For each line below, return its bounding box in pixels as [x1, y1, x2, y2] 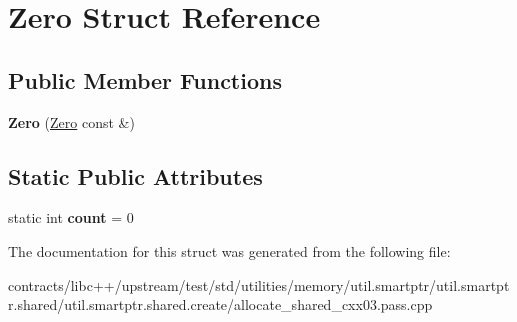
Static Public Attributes [8, 160, 263, 191]
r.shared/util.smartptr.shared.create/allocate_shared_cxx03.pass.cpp [8, 294, 433, 315]
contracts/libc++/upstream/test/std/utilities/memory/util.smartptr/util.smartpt [8, 274, 510, 295]
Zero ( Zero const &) [8, 111, 135, 132]
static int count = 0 [8, 207, 134, 228]
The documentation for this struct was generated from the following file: [8, 240, 451, 261]
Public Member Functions [8, 64, 282, 95]
